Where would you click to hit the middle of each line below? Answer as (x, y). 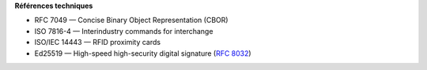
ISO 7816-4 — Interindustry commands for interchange (124, 31)
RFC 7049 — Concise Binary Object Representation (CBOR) (131, 20)
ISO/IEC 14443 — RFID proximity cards (98, 42)
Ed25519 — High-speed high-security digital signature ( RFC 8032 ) (143, 53)
